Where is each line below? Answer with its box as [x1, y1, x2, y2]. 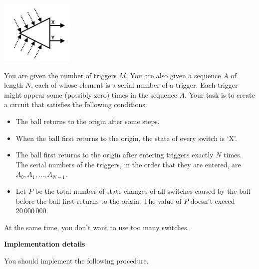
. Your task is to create [185, 89, 255, 100]
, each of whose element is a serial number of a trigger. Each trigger [31, 80, 238, 90]
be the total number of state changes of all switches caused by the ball [35, 185, 251, 196]
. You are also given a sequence [126, 70, 221, 80]
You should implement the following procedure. [4, 255, 149, 266]
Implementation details [4, 239, 85, 249]
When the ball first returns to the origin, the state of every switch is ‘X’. [15, 133, 237, 143]
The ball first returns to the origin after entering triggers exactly [15, 149, 214, 160]
